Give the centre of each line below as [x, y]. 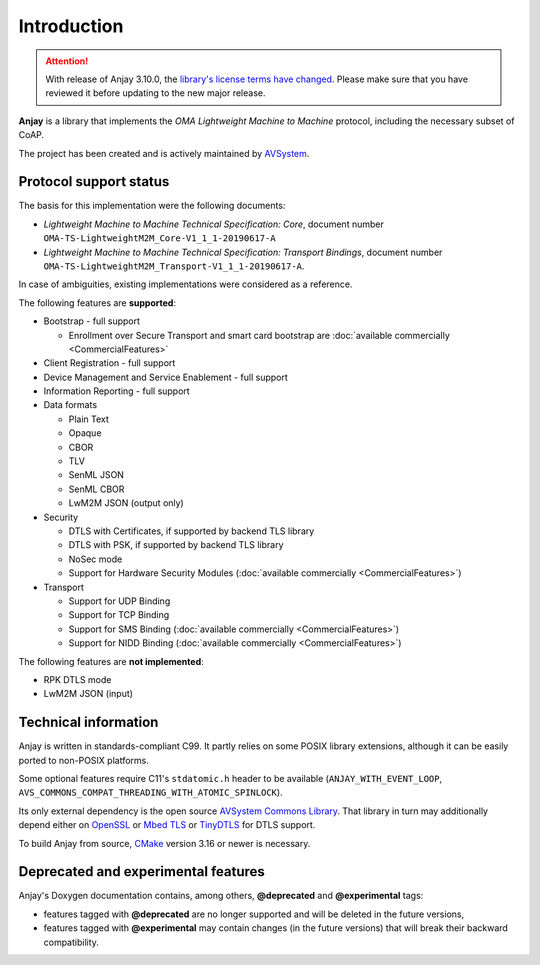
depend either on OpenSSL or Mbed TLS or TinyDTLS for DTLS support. [167, 825]
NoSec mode [95, 559]
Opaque [85, 433]
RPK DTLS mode [77, 679]
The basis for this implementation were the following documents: [152, 206]
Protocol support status [94, 181]
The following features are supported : [97, 302]
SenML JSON [96, 475]
